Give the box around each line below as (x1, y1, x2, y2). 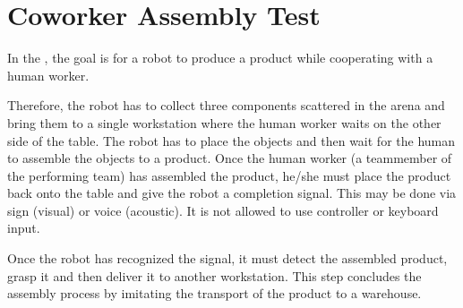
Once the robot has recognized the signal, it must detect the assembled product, (7, 249, 448, 268)
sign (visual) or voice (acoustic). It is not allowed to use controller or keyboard (7, 201, 439, 219)
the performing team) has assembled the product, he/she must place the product (7, 166, 451, 184)
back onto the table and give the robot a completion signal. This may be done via (7, 184, 457, 202)
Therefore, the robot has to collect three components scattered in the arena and (7, 96, 445, 115)
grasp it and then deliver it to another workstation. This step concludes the (7, 266, 422, 285)
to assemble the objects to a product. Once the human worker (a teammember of (7, 149, 452, 167)
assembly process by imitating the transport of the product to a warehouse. (7, 284, 422, 303)
